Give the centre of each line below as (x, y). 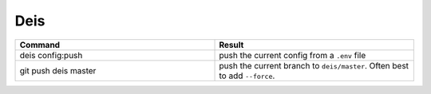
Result (231, 45)
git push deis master (58, 70)
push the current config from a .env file (293, 55)
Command (40, 45)
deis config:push (51, 55)
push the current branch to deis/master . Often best (314, 65)
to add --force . (247, 76)
